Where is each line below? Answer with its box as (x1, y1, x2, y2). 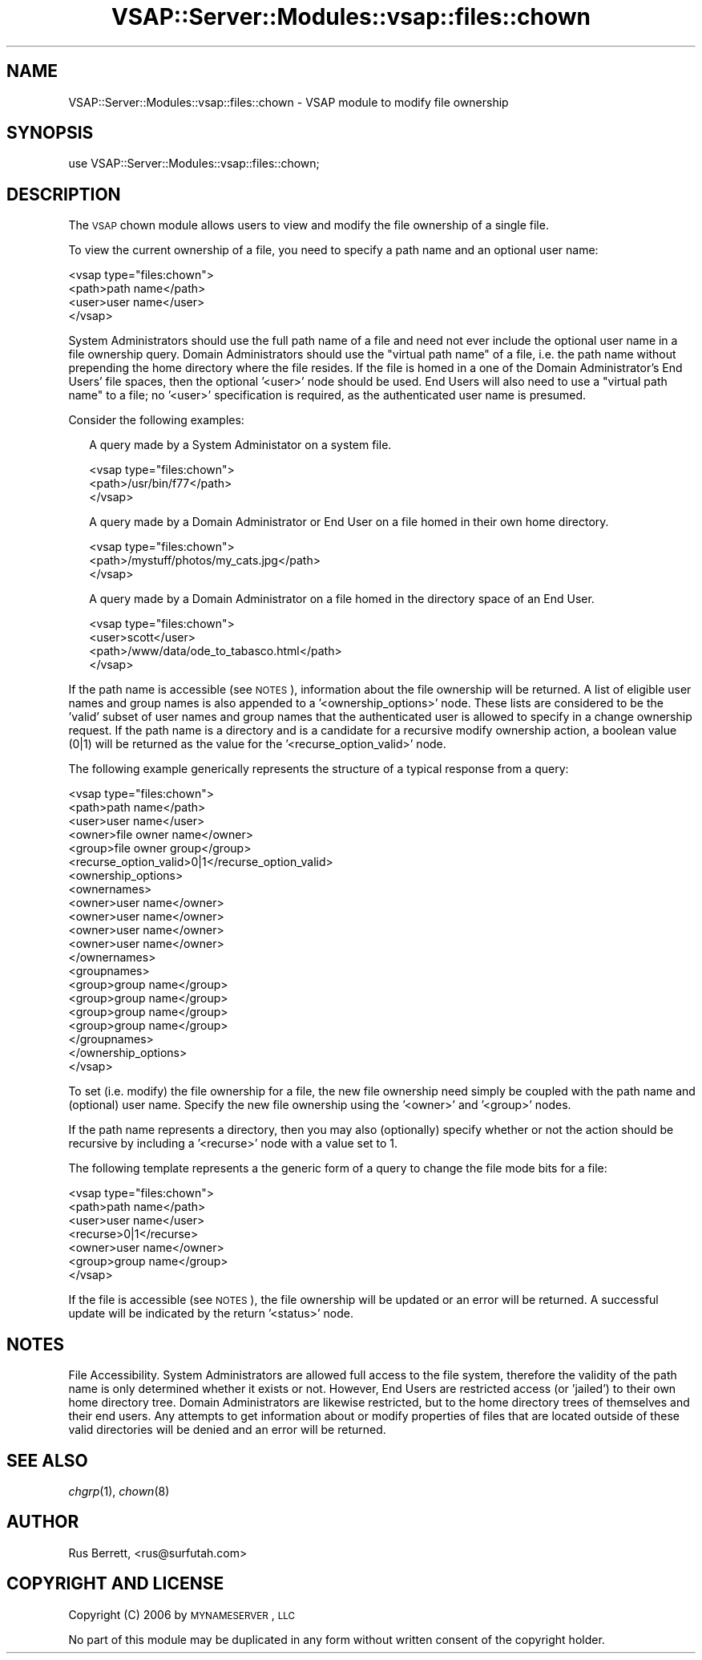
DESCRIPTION (6, 184, 121, 204)
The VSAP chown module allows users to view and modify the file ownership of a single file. (68, 218, 549, 233)
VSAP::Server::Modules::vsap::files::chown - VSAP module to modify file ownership (68, 95, 509, 109)
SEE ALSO (6, 1450, 88, 1471)
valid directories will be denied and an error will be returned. (68, 1423, 386, 1437)
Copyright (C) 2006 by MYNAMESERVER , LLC (68, 1607, 296, 1622)
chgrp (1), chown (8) (68, 1484, 170, 1498)
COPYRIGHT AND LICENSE (6, 1573, 224, 1594)
